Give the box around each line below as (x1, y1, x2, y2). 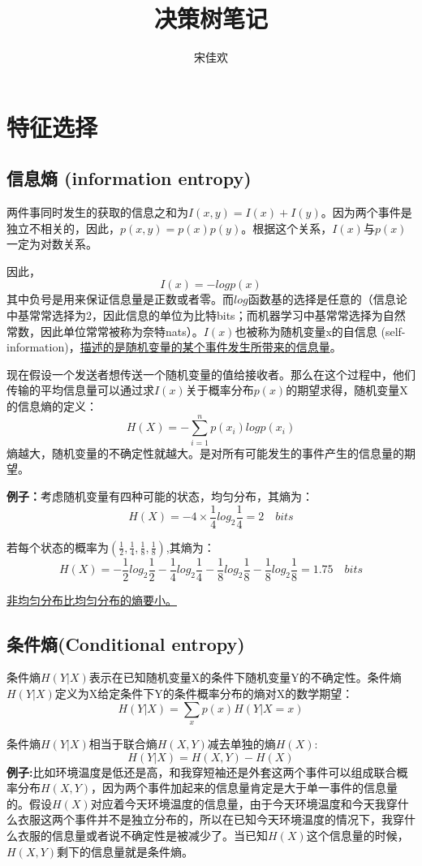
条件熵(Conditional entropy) (6, 631, 245, 656)
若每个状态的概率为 (6, 538, 109, 555)
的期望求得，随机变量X (286, 381, 408, 399)
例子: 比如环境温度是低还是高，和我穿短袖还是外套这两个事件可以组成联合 (6, 763, 397, 780)
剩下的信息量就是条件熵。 (57, 842, 194, 860)
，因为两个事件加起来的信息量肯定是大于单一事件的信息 (91, 779, 387, 796)
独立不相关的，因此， (6, 219, 120, 236)
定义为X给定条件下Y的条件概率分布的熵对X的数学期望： (54, 685, 354, 702)
